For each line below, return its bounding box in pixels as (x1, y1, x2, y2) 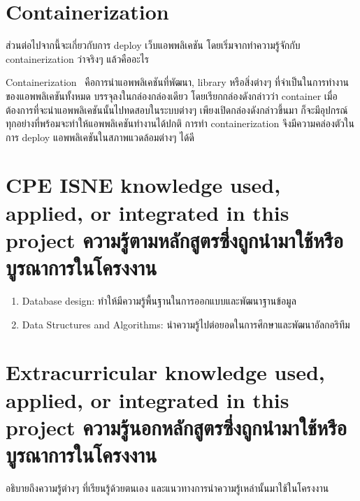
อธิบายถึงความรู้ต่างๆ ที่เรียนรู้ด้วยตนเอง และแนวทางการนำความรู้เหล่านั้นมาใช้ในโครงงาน (6, 480, 329, 495)
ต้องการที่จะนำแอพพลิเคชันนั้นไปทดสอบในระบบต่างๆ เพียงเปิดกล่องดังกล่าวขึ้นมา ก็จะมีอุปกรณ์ (6, 102, 348, 117)
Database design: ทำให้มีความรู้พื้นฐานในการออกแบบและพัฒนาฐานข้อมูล (22, 293, 296, 307)
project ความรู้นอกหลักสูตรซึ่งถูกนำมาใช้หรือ (6, 412, 347, 441)
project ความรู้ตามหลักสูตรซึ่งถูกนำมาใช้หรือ (6, 225, 343, 254)
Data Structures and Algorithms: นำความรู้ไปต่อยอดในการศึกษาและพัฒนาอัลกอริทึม (22, 317, 350, 331)
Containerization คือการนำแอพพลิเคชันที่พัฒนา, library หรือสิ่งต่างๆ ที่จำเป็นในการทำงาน (6, 75, 349, 89)
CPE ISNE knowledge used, (6, 170, 281, 199)
